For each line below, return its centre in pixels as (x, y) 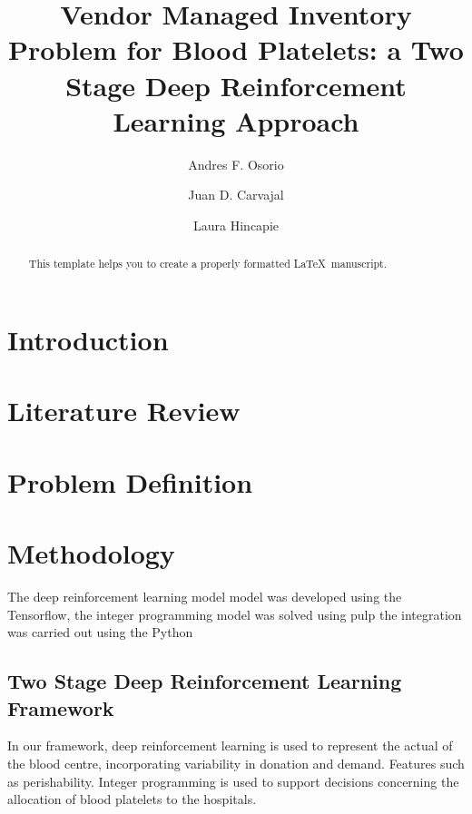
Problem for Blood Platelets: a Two (236, 49)
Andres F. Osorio (236, 164)
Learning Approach (236, 120)
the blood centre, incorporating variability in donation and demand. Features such (236, 763)
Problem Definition (130, 481)
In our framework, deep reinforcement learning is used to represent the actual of (230, 745)
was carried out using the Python (100, 632)
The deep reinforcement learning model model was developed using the (205, 596)
